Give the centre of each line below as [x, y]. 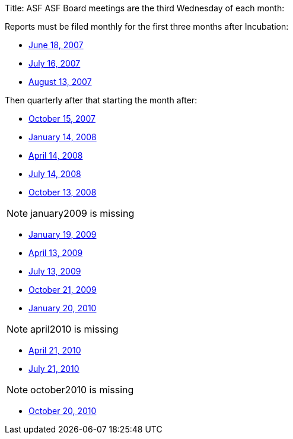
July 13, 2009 [55, 271]
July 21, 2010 [54, 369]
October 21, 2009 [63, 290]
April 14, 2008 [56, 155]
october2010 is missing [82, 390]
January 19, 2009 [63, 234]
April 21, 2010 [55, 350]
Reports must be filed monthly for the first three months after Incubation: [147, 26]
